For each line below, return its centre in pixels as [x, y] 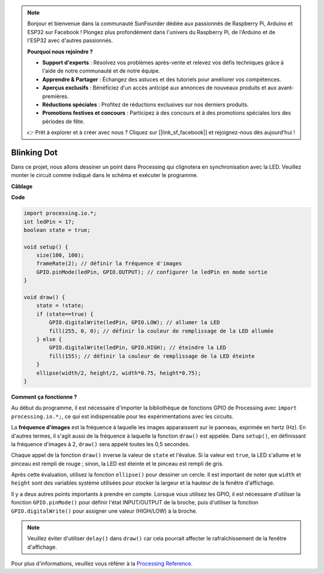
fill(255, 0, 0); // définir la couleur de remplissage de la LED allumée [161, 331]
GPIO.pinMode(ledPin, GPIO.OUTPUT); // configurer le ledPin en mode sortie [152, 272]
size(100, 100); [60, 255]
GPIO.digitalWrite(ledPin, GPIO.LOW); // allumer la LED [134, 322]
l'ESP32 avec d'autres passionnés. [70, 41]
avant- [286, 88]
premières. [55, 96]
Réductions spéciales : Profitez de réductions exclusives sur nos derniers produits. [145, 104]
